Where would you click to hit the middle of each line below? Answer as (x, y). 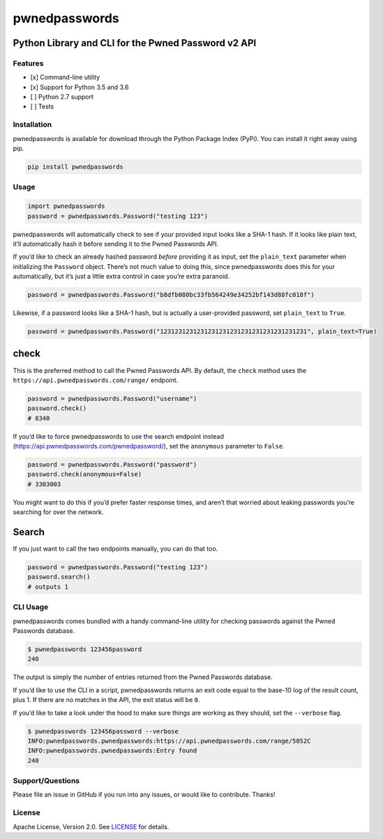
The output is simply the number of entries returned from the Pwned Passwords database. (143, 677)
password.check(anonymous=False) (85, 474)
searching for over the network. (58, 512)
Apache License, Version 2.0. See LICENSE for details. (91, 826)
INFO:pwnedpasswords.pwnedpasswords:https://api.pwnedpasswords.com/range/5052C (169, 741)
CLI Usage (31, 607)
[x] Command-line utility (65, 78)
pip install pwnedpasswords (75, 167)
